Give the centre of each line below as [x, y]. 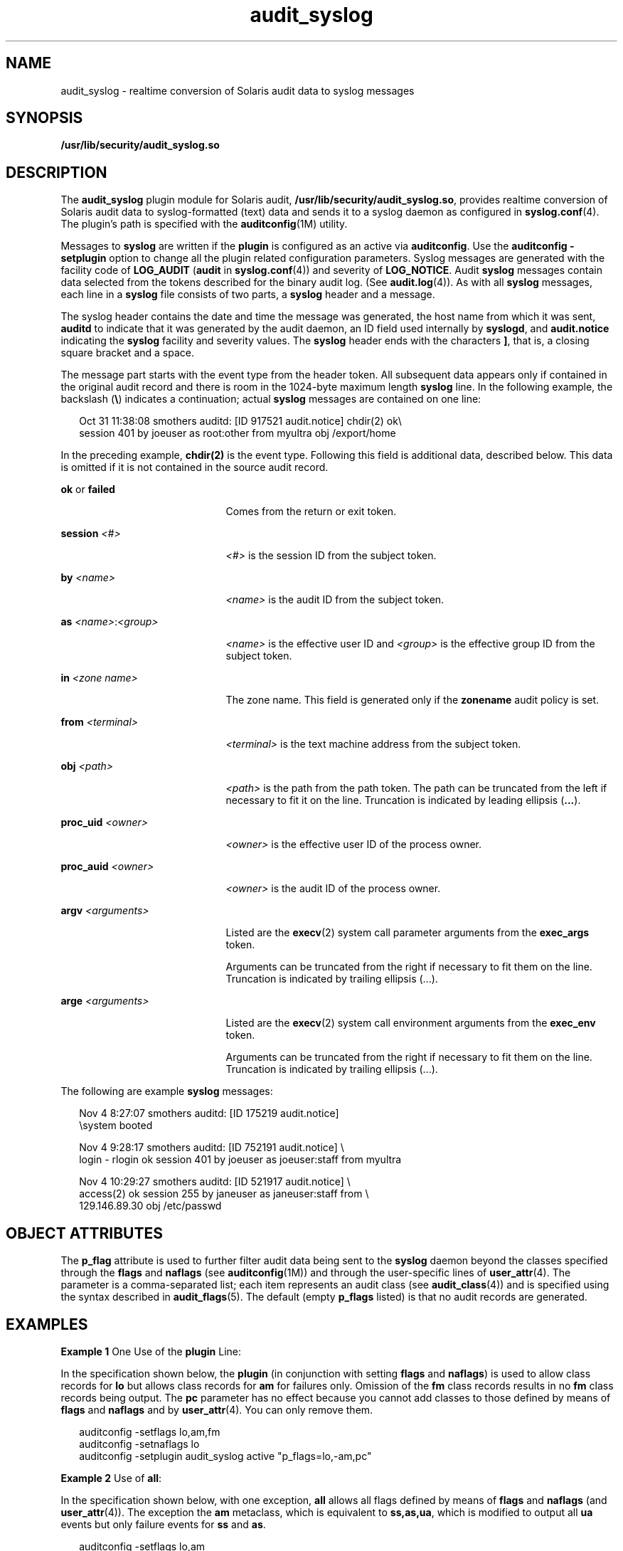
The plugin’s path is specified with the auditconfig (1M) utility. [204, 224]
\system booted [116, 1126]
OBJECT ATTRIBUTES [84, 1233]
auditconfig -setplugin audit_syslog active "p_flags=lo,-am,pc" [225, 1456]
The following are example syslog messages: [167, 1091]
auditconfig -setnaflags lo [139, 1444]
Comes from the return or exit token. [311, 512]
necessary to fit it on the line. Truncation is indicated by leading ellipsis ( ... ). [403, 800]
